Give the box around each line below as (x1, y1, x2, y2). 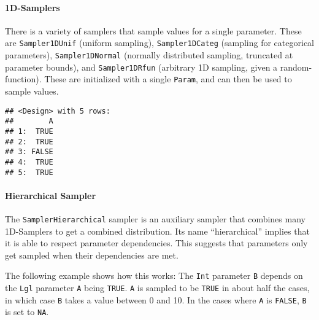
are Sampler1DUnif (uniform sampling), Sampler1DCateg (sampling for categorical (5, 36, 314, 49)
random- (280, 60, 312, 73)
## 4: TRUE (5, 157, 53, 166)
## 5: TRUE (5, 168, 53, 177)
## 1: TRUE (5, 127, 53, 136)
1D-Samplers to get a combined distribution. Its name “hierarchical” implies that (5, 224, 310, 237)
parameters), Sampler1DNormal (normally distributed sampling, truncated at (5, 49, 293, 61)
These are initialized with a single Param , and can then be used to (44, 72, 292, 85)
